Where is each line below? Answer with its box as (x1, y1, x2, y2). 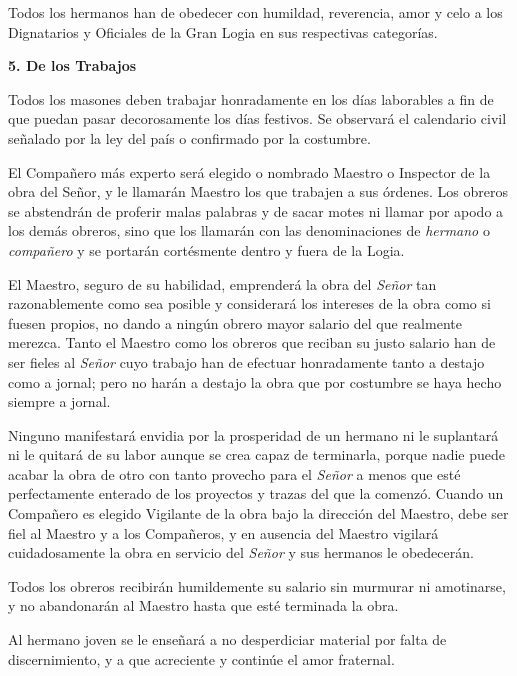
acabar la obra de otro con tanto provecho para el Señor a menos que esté (8, 463, 461, 484)
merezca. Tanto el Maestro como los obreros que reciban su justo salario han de (8, 332, 496, 353)
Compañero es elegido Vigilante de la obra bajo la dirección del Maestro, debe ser (8, 503, 509, 524)
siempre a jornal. (8, 391, 111, 412)
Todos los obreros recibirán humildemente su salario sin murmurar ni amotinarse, (8, 575, 506, 596)
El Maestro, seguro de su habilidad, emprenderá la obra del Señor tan (8, 273, 437, 294)
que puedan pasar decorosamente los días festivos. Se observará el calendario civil (8, 108, 507, 129)
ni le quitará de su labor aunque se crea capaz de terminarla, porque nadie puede (8, 444, 506, 465)
